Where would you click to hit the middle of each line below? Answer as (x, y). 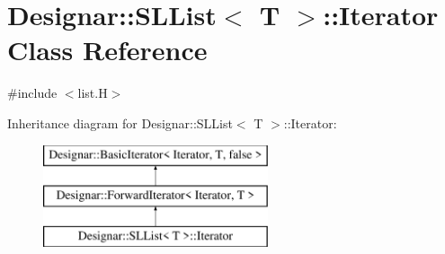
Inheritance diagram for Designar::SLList (120, 123)
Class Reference (107, 50)
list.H (93, 93)
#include (32, 93)
